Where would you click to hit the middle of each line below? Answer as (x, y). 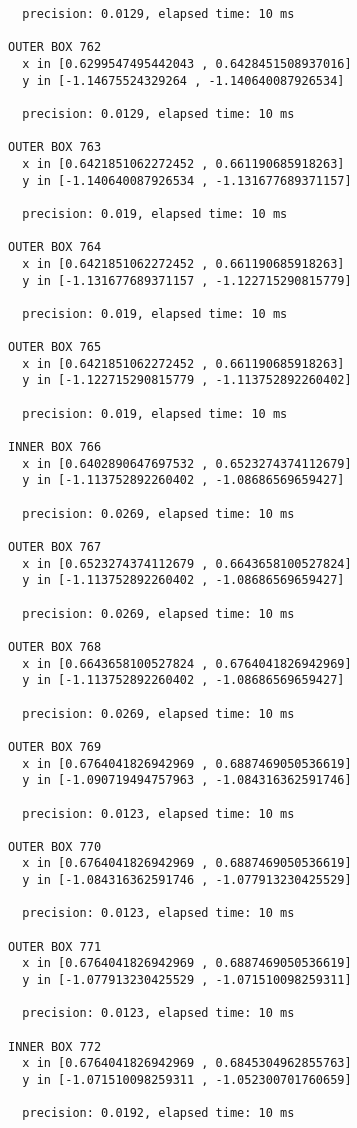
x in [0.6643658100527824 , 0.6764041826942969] (187, 663)
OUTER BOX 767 (55, 547)
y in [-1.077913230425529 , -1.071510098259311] (187, 980)
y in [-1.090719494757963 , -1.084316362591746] (187, 780)
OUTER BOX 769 (55, 746)
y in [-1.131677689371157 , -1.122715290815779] (187, 280)
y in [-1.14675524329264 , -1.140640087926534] (183, 80)
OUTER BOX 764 (55, 247)
